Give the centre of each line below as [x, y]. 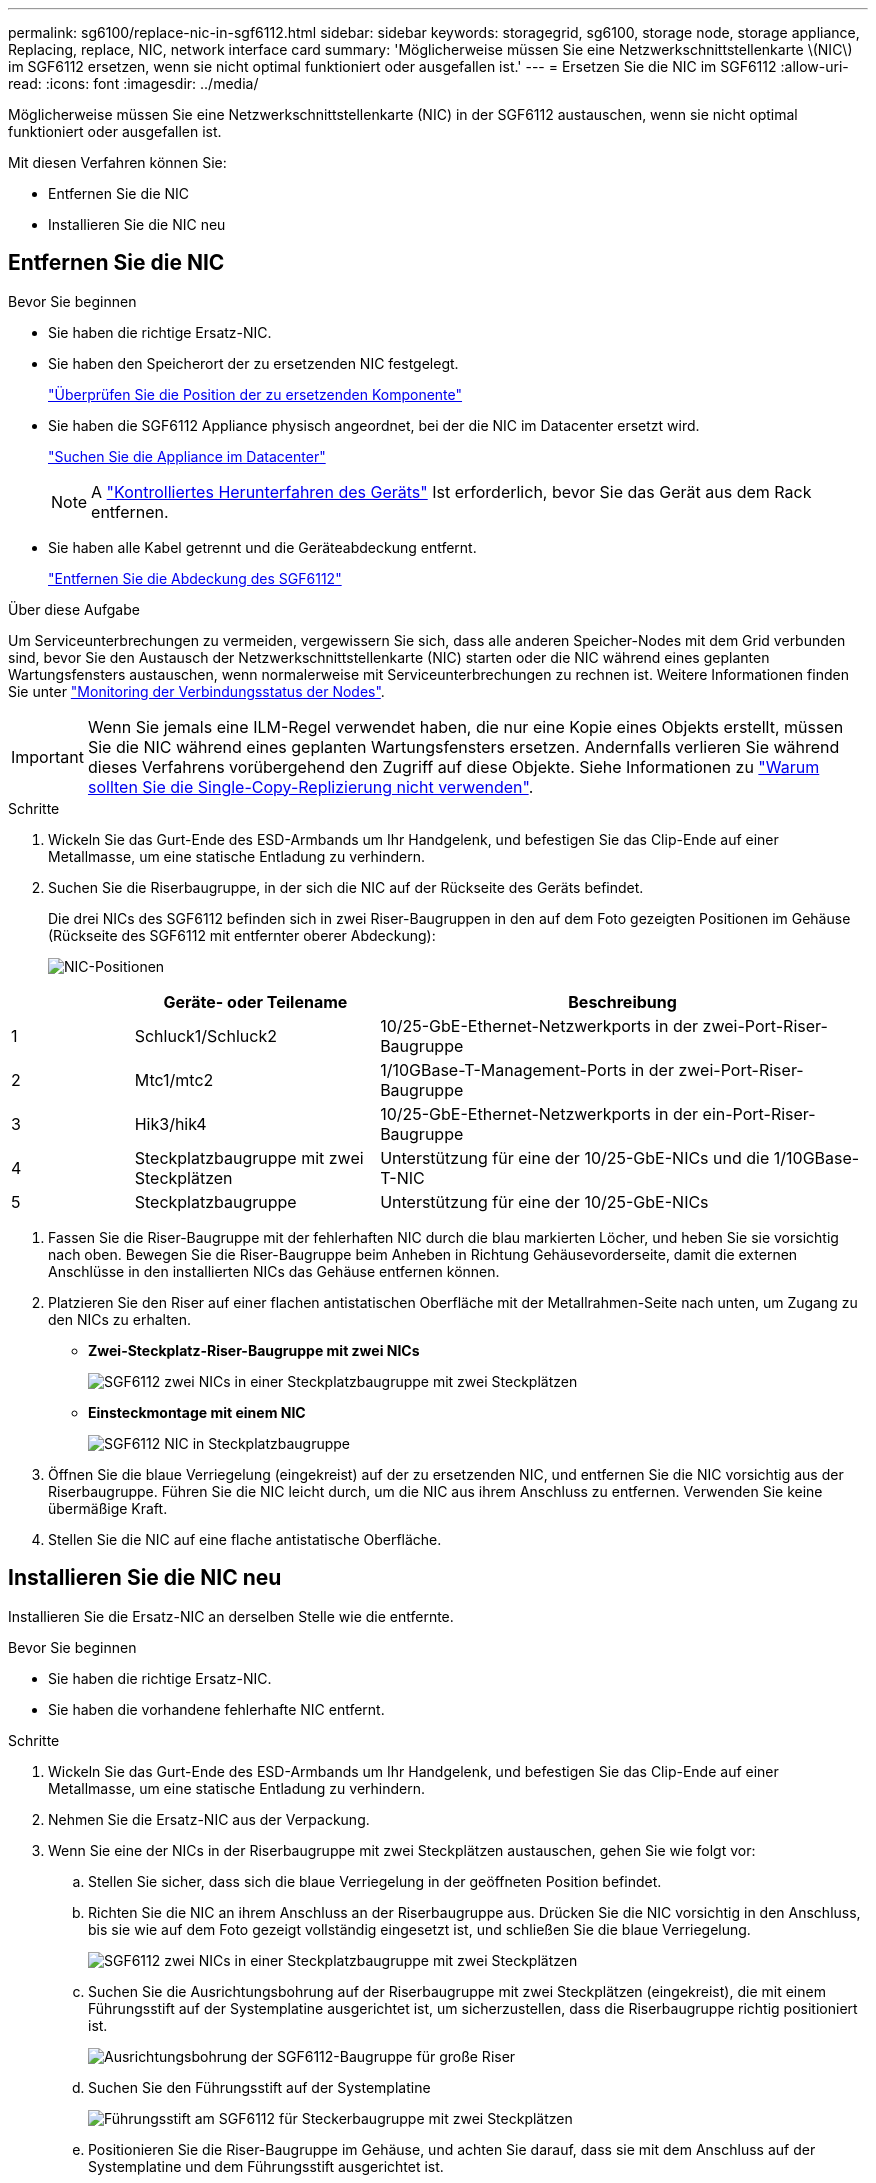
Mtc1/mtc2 [174, 1079]
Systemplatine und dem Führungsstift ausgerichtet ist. [266, 2166]
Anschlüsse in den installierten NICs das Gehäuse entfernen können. [274, 1271]
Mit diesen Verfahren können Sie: [117, 162]
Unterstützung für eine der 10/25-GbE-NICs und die [575, 1157]
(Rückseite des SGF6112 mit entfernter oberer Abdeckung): [242, 935]
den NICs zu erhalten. [120, 1319]
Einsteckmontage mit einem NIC [197, 1412]
